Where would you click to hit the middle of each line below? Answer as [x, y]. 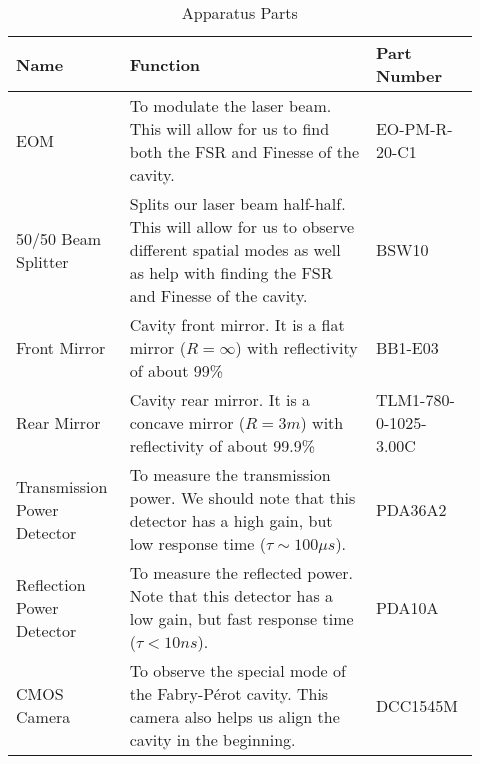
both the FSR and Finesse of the [244, 151]
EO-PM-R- [414, 128]
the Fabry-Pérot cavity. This [229, 693]
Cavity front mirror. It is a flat [237, 324]
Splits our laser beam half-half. [237, 203]
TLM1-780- [415, 399]
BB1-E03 [407, 347]
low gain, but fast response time [241, 618]
